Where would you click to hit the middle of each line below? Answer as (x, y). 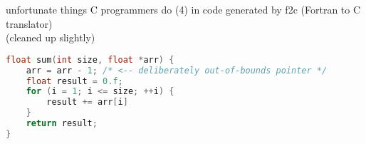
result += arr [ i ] (87, 102)
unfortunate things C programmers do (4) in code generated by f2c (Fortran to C (183, 9)
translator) (29, 23)
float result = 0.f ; (74, 81)
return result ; (62, 124)
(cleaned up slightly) (51, 37)
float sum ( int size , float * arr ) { (90, 60)
